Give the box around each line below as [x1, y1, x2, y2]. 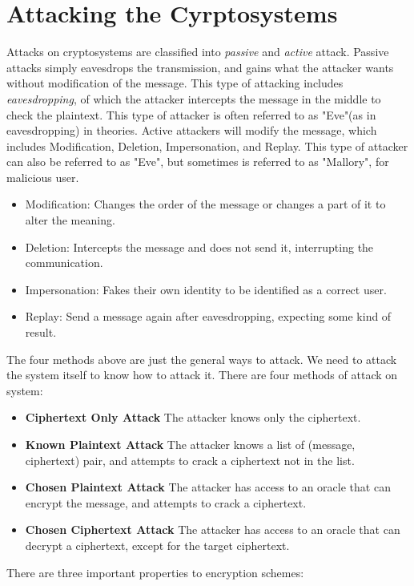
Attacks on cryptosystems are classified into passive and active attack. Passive [6, 43, 389, 60]
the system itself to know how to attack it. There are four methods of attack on [6, 366, 398, 383]
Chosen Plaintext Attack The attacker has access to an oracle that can [25, 479, 391, 495]
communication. [25, 254, 103, 271]
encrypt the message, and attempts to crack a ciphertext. [25, 494, 307, 511]
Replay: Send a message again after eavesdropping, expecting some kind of [25, 308, 392, 325]
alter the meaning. [25, 212, 115, 228]
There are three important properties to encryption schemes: [6, 564, 304, 580]
